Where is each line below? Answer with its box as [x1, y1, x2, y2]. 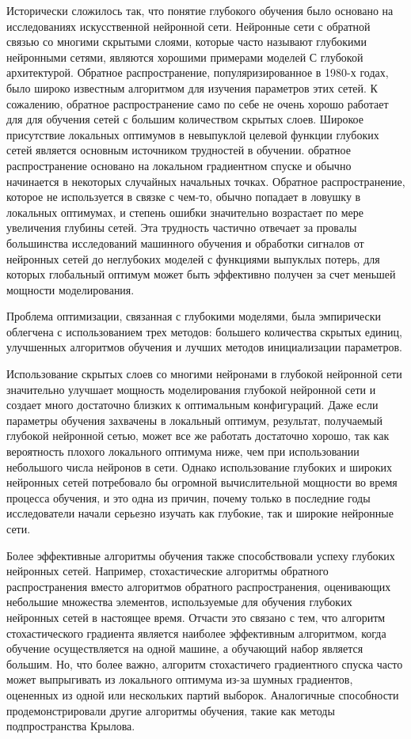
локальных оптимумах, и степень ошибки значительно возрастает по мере [6, 203, 363, 220]
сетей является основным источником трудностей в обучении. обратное [6, 142, 351, 158]
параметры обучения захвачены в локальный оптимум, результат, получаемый [6, 411, 382, 428]
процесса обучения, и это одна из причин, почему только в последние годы [6, 489, 371, 506]
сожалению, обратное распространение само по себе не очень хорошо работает [6, 95, 389, 112]
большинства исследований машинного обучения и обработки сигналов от [6, 234, 364, 251]
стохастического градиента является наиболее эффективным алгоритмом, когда [6, 624, 386, 641]
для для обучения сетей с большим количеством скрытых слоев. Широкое [6, 111, 363, 127]
